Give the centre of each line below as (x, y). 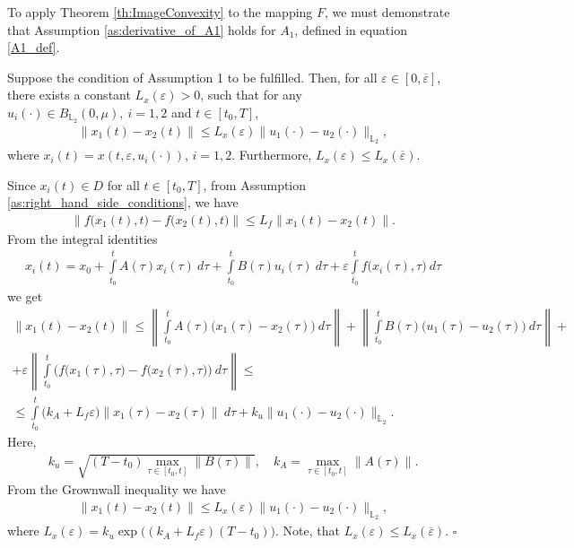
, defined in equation (351, 29)
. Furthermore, (272, 155)
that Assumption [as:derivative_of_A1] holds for (142, 29)
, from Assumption (255, 184)
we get (25, 296)
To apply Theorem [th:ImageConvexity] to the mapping (160, 12)
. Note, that (308, 531)
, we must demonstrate (387, 12)
